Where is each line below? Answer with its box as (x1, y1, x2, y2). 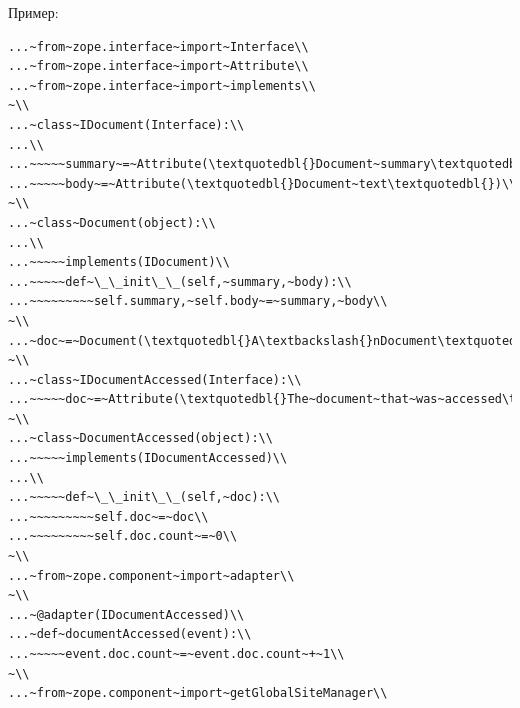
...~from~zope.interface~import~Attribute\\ (8, 59, 309, 74)
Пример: (8, 2, 59, 22)
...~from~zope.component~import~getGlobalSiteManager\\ (8, 686, 388, 701)
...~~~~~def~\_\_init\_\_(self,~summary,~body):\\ (8, 274, 352, 289)
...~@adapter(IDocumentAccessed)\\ (8, 607, 245, 622)
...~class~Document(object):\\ (8, 215, 216, 230)
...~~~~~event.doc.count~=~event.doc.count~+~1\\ (8, 647, 345, 661)
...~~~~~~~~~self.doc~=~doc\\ (8, 509, 209, 524)
